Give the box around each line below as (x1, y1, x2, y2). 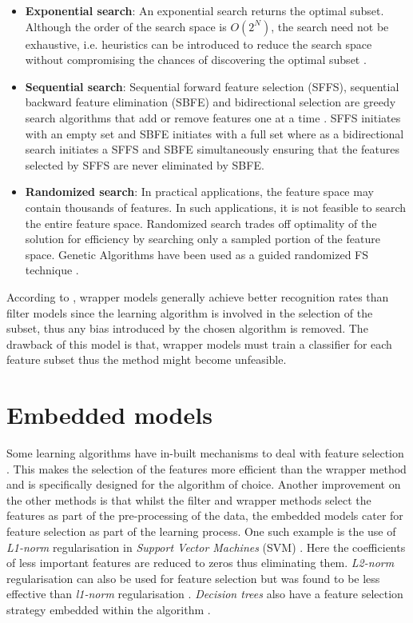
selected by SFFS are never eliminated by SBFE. (25, 156, 264, 173)
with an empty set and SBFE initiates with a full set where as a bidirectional (25, 125, 404, 142)
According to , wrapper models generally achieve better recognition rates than (6, 288, 389, 305)
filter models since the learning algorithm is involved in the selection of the (6, 304, 373, 321)
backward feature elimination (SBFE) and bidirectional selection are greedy (25, 94, 396, 110)
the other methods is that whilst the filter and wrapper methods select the (6, 491, 371, 508)
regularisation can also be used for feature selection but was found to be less (6, 569, 380, 586)
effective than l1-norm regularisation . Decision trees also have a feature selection (6, 585, 403, 602)
